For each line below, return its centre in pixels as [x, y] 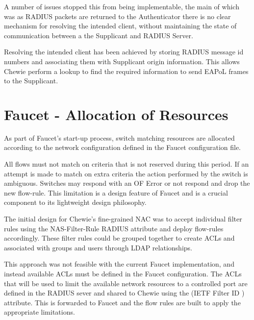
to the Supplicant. [31, 81]
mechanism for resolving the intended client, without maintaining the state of [120, 26]
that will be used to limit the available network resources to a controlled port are [126, 283]
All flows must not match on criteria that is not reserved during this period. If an [127, 164]
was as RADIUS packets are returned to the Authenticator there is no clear [117, 16]
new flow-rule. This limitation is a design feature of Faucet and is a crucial [116, 192]
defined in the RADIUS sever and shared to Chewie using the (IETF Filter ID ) [124, 293]
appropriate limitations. [39, 312]
